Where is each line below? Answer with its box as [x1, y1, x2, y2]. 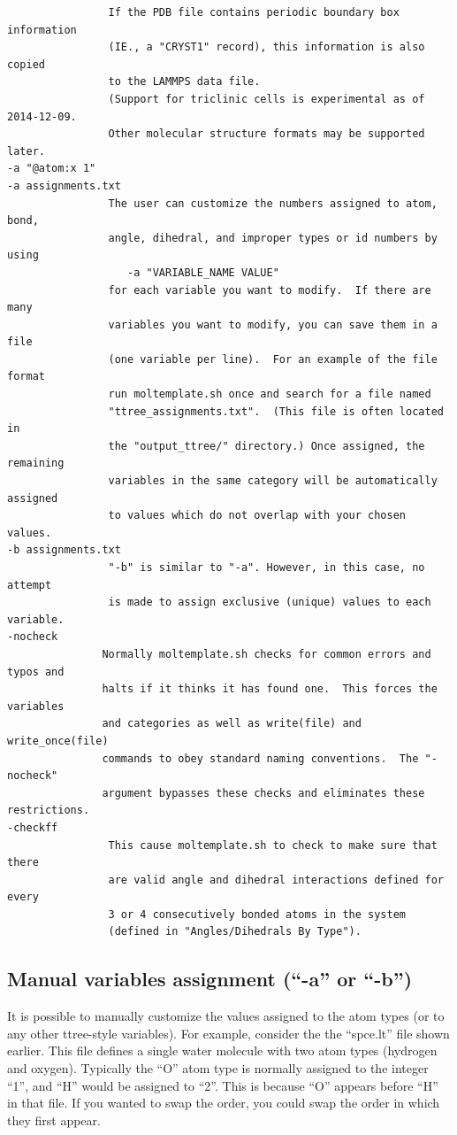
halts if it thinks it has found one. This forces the [102, 683, 438, 696]
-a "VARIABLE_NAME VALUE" [127, 266, 279, 279]
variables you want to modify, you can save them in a [108, 318, 438, 331]
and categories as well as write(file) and [102, 717, 362, 730]
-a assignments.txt [7, 179, 121, 192]
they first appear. [7, 1110, 101, 1129]
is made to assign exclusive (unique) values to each [108, 596, 431, 609]
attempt [7, 578, 52, 591]
